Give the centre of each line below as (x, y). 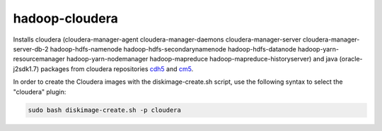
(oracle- (351, 59)
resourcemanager (39, 59)
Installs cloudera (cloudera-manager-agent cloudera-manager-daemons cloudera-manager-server (157, 39)
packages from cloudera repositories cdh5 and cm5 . (117, 69)
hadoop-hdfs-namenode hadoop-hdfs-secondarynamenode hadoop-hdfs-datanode (173, 49)
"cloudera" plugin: (40, 92)
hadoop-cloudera (65, 18)
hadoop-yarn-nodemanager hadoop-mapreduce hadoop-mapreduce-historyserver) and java (202, 59)
